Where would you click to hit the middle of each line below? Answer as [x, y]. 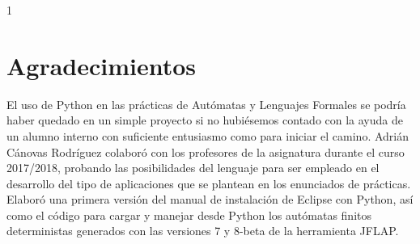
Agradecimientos [102, 65]
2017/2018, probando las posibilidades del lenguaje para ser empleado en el [193, 168]
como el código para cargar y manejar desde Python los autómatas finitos [189, 215]
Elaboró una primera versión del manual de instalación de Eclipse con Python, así [210, 199]
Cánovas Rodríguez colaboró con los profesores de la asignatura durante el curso [206, 151]
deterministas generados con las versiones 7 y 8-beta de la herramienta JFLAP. [203, 231]
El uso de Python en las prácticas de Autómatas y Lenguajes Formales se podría [206, 104]
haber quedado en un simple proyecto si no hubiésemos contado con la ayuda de [205, 120]
